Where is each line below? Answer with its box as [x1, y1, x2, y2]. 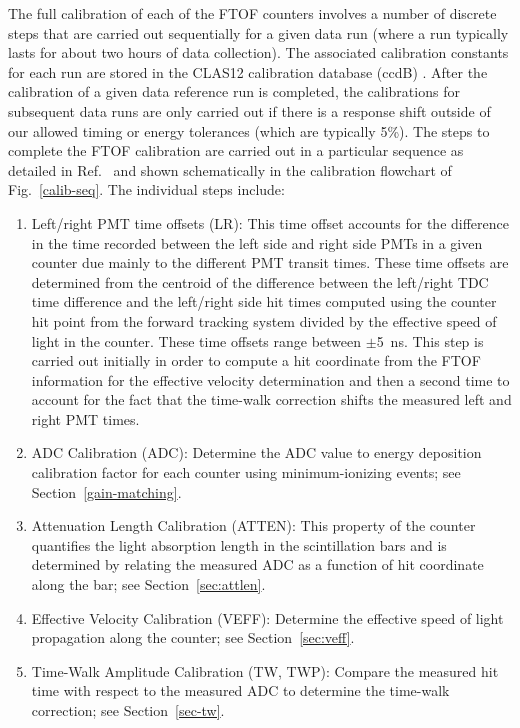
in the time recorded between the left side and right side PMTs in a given [31, 232, 483, 253]
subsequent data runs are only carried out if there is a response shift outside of [8, 100, 491, 121]
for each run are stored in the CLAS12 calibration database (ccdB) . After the [8, 61, 488, 82]
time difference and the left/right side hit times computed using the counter [31, 291, 497, 312]
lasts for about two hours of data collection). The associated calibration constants [8, 42, 509, 63]
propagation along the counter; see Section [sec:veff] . [31, 627, 355, 648]
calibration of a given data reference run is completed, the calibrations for [8, 81, 460, 102]
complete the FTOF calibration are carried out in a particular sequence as [8, 140, 464, 161]
